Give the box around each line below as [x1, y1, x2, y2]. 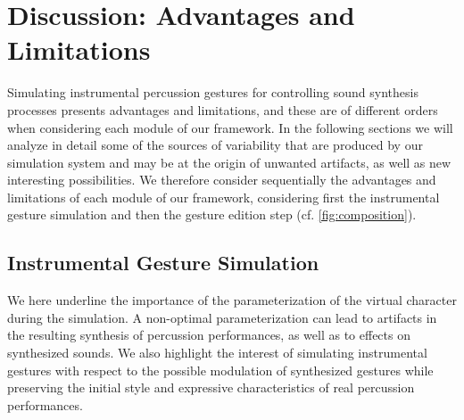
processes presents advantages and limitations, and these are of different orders [7, 100, 438, 119]
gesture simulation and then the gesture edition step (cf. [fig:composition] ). [7, 205, 417, 224]
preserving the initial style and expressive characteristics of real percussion [7, 378, 415, 397]
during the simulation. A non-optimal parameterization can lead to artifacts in [7, 308, 437, 326]
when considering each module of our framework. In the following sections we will [7, 118, 453, 136]
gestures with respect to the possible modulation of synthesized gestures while [7, 360, 434, 379]
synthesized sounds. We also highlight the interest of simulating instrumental [7, 343, 427, 362]
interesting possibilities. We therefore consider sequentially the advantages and [7, 170, 436, 189]
